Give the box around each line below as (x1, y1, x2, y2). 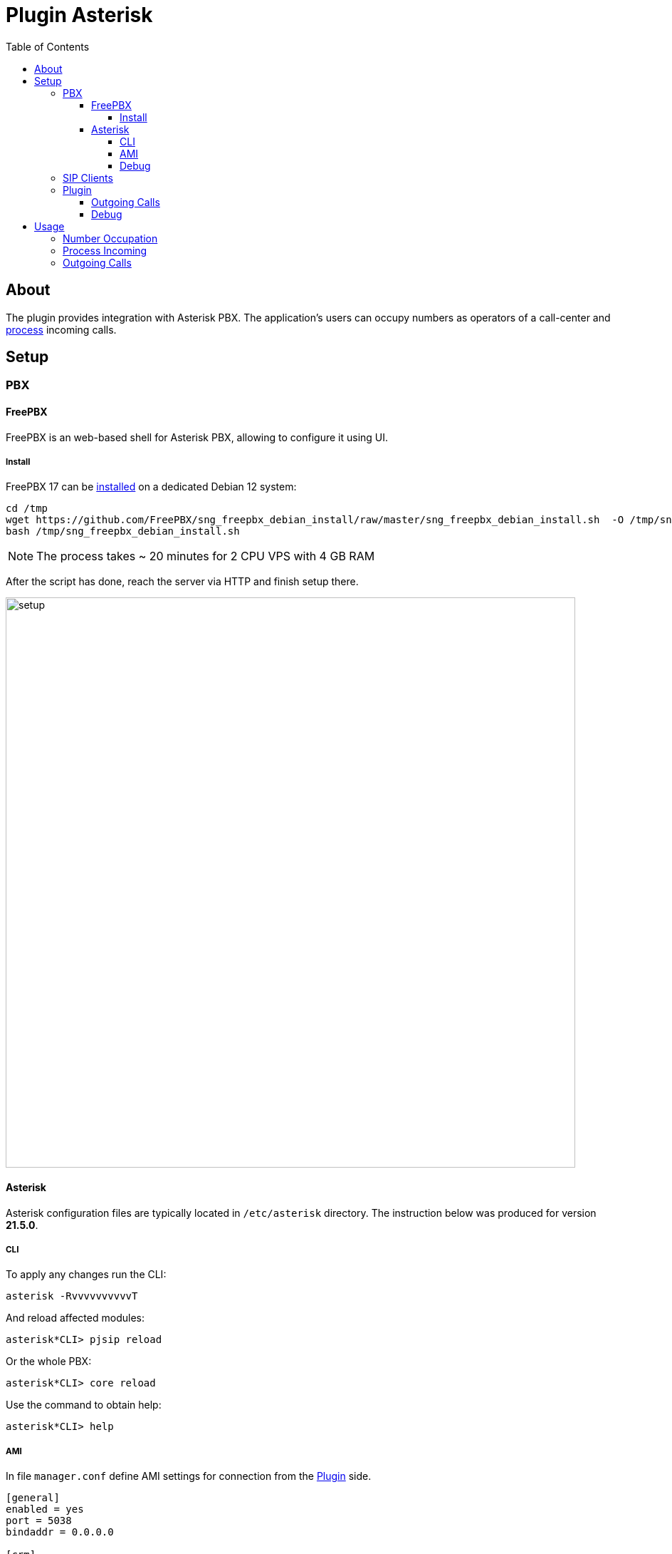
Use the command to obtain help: (6, 1399, 162, 1411)
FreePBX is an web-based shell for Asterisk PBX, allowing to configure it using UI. (6, 431, 389, 443)
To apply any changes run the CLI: (6, 1268, 167, 1281)
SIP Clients (63, 171, 113, 184)
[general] (6, 1492, 60, 1504)
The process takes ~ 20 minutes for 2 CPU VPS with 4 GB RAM (36, 549, 375, 564)
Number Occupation (63, 232, 158, 245)
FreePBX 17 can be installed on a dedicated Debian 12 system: (6, 480, 297, 493)
